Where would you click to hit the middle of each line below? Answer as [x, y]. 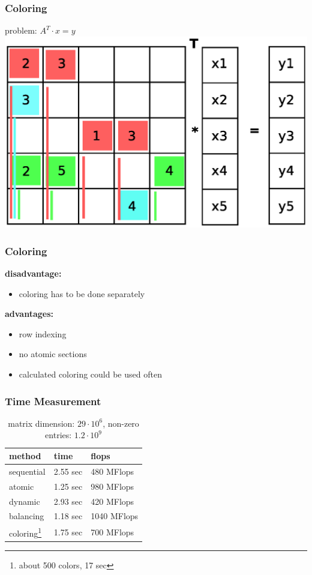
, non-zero [121, 423]
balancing [27, 516]
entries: [58, 435]
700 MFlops [112, 532]
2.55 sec [68, 471]
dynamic [25, 501]
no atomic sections [53, 354]
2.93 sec [68, 501]
